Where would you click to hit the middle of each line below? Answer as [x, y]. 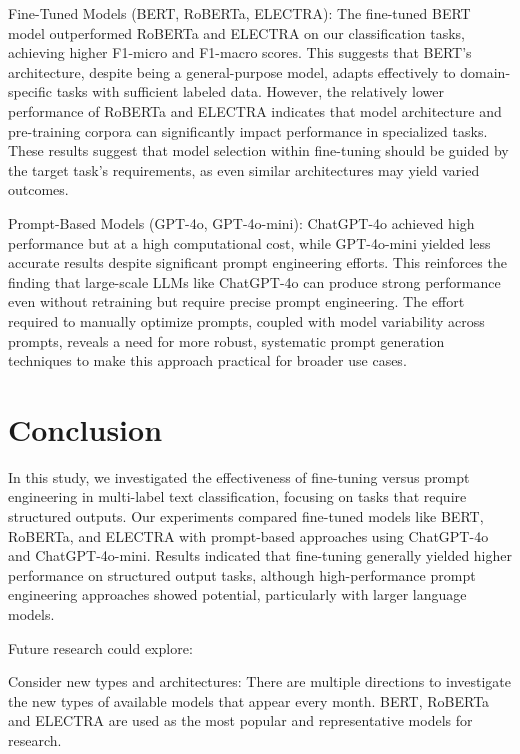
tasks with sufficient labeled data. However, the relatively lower [250, 91]
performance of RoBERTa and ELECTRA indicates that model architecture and [255, 110]
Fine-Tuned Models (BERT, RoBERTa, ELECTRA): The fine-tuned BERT [239, 13]
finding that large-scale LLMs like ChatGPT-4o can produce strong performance [254, 281]
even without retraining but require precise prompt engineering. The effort [236, 301]
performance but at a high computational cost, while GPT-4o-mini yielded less [249, 242]
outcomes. [38, 189]
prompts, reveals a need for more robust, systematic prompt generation [226, 340]
